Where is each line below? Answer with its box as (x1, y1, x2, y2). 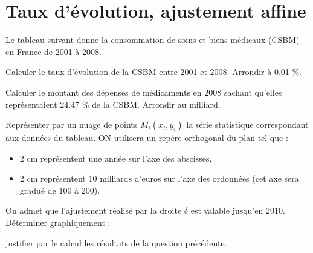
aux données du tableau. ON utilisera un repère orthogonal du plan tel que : (5, 131, 288, 144)
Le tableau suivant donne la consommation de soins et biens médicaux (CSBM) (5, 33, 300, 46)
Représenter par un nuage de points (5, 118, 138, 131)
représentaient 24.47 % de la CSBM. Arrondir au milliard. (5, 97, 221, 110)
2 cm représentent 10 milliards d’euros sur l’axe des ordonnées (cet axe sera (19, 172, 299, 185)
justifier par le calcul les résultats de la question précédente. (5, 236, 227, 249)
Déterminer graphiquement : (5, 216, 111, 229)
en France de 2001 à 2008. (5, 45, 102, 57)
